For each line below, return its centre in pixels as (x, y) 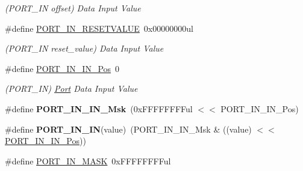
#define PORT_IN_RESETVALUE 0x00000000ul (99, 28)
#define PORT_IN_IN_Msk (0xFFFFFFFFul (99, 108)
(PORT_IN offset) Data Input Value (73, 8)
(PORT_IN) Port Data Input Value (71, 88)
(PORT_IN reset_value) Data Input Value (84, 48)
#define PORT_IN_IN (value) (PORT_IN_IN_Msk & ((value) (128, 129)
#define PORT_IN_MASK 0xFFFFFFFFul (88, 160)
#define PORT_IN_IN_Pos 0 (62, 68)
